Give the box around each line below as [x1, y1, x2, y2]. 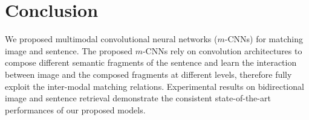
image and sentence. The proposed [5, 44, 132, 57]
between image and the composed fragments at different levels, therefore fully [5, 68, 292, 80]
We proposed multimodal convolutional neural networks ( [5, 33, 218, 45]
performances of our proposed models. [5, 103, 146, 116]
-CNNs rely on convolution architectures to [142, 44, 302, 57]
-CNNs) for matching [224, 33, 303, 45]
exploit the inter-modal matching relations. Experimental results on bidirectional [5, 80, 304, 92]
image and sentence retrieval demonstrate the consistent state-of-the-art [5, 92, 271, 104]
